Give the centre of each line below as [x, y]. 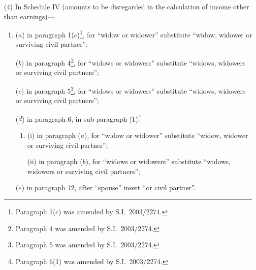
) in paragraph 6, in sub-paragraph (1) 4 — [85, 118]
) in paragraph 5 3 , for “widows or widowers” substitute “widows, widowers [133, 90]
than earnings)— [29, 16]
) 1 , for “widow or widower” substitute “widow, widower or [165, 34]
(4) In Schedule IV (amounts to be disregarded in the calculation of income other [127, 6]
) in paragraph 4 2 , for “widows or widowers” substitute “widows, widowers [133, 62]
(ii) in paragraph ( [55, 161]
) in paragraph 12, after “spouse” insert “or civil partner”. [109, 187]
